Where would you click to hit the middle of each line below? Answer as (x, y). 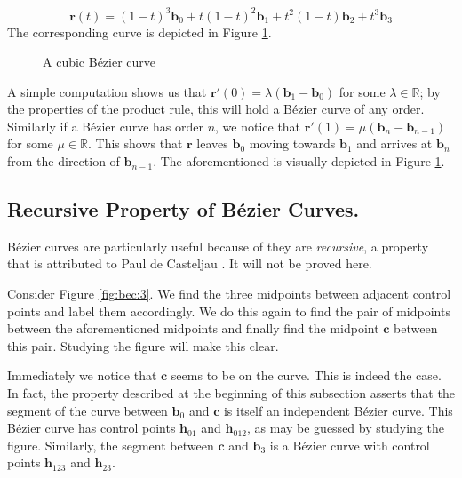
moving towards (292, 143)
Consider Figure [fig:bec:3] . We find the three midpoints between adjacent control (229, 294)
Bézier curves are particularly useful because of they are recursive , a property (218, 246)
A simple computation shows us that (107, 91)
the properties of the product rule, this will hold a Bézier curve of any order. (216, 109)
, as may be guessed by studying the (345, 428)
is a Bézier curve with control (350, 445)
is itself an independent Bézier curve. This (338, 410)
